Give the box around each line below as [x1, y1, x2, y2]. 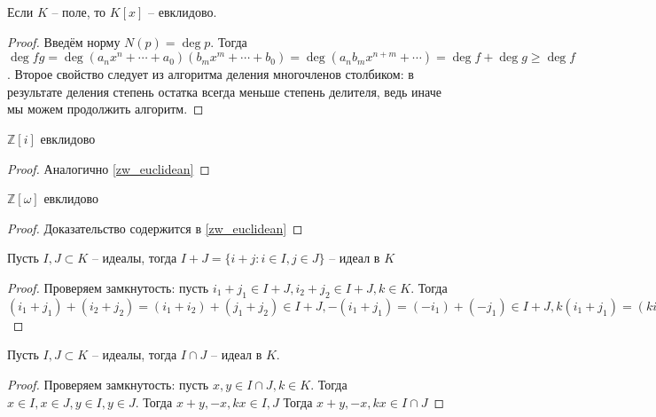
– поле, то [51, 3, 106, 20]
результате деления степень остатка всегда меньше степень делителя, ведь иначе [7, 82, 441, 100]
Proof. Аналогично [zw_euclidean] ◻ [7, 159, 210, 177]
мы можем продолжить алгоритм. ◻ [7, 99, 204, 118]
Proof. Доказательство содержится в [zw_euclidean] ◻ [7, 218, 303, 237]
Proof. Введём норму [7, 32, 121, 51]
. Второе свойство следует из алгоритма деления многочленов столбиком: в [7, 65, 414, 83]
